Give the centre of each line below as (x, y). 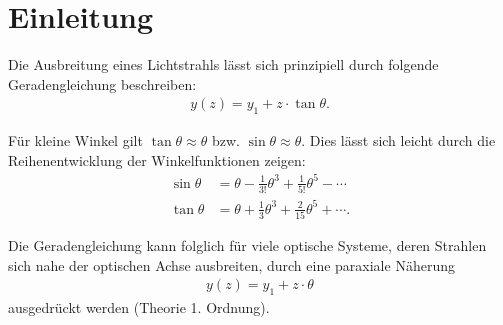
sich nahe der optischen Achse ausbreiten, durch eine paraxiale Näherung (231, 264)
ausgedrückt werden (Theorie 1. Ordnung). (139, 307)
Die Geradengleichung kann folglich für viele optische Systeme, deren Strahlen (247, 245)
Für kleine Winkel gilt (75, 140)
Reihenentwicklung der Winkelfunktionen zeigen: (157, 159)
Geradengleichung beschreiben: (102, 83)
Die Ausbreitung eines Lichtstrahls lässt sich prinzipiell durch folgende (223, 64)
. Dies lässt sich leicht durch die (398, 140)
